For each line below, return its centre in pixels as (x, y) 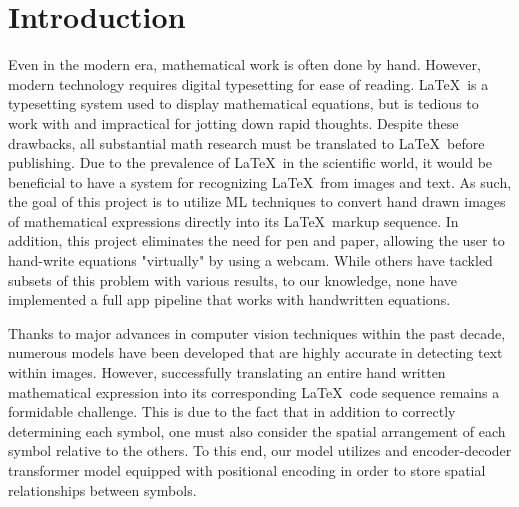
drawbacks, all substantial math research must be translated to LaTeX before (246, 142)
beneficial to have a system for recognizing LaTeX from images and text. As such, (260, 181)
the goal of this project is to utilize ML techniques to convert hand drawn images (257, 201)
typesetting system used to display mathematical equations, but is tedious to (243, 103)
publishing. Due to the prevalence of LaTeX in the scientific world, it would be (250, 162)
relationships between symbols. (102, 489)
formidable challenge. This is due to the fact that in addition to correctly (232, 411)
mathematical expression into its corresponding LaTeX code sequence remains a (254, 391)
